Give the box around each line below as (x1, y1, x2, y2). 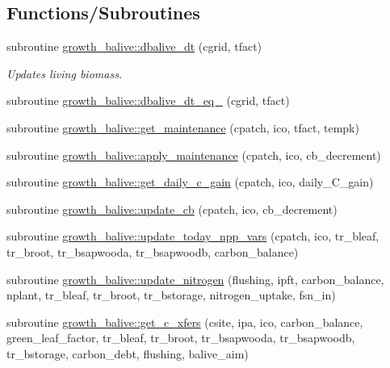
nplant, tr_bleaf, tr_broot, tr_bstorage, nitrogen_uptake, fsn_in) (6, 286, 336, 303)
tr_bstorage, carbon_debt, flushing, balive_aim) (6, 345, 249, 362)
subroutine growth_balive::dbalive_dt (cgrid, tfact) (6, 38, 262, 55)
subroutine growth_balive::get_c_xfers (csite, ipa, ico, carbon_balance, (6, 313, 363, 330)
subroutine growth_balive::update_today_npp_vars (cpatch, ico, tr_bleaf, (6, 228, 380, 245)
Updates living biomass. (6, 65, 123, 82)
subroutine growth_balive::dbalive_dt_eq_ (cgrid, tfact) (6, 92, 290, 109)
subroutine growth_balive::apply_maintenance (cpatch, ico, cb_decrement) (6, 146, 381, 163)
